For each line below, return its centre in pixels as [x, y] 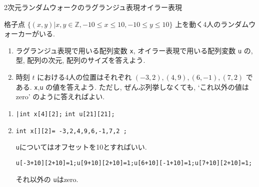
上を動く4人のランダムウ [215, 24]
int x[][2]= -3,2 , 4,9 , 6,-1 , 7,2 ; [71, 131]
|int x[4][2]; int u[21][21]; [65, 114]
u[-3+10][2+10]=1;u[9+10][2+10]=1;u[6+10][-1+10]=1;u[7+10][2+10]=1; [134, 163]
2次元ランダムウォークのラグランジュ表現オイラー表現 [93, 7]
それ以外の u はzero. [47, 179]
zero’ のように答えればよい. [60, 96]
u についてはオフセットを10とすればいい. [81, 147]
